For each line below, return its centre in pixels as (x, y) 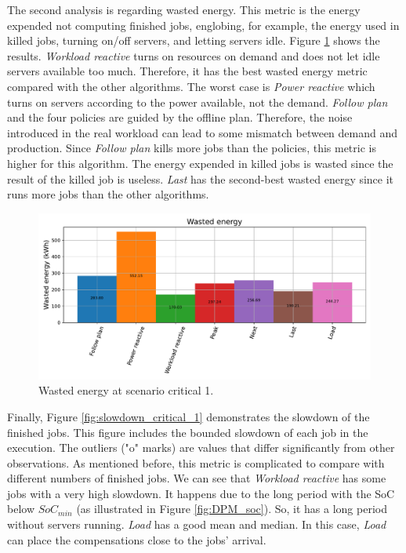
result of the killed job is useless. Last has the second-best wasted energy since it (201, 178)
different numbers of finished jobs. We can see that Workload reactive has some (197, 478)
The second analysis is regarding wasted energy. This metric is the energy (184, 9)
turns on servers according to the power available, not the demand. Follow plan (198, 102)
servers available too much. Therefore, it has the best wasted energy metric (187, 71)
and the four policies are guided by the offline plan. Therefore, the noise (180, 117)
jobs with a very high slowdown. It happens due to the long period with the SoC (201, 493)
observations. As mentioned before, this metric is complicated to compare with (196, 462)
